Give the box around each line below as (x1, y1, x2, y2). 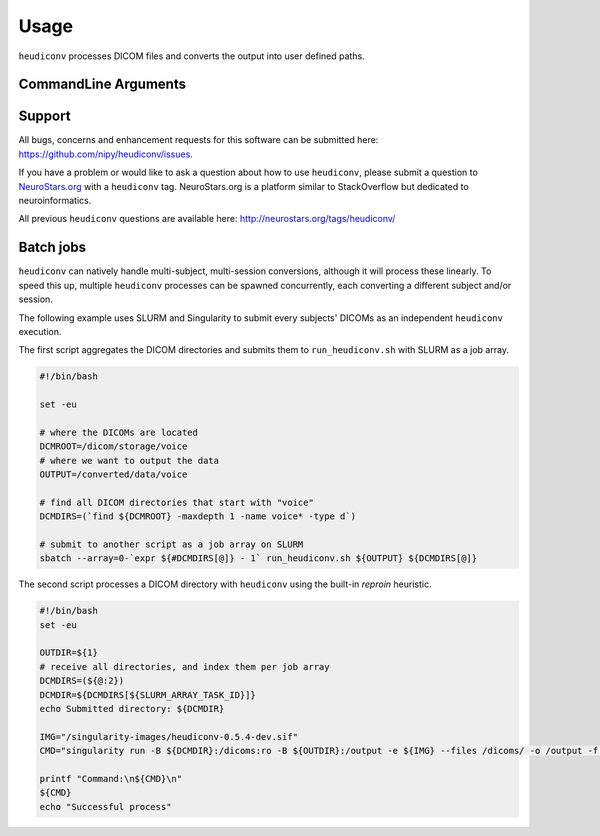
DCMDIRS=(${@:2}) (39, 675, 125, 687)
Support (18, 108, 71, 125)
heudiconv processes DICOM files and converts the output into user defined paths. (18, 50, 365, 62)
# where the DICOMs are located (39, 426, 199, 438)
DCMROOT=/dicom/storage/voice (39, 441, 188, 452)
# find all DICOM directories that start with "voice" (39, 496, 314, 508)
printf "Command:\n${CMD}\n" (39, 773, 183, 784)
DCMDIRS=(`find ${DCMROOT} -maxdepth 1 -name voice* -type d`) (39, 511, 357, 522)
